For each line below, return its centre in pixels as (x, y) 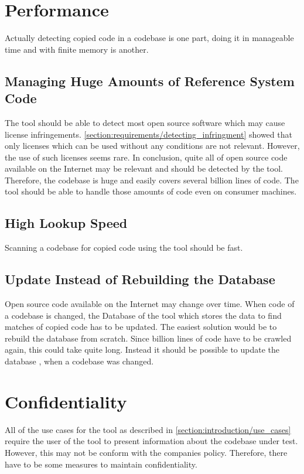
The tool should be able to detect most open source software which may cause (145, 122)
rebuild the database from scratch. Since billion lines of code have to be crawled (148, 338)
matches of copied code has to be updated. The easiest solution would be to (141, 327)
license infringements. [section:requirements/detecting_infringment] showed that (148, 134)
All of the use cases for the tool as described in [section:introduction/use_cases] (148, 429)
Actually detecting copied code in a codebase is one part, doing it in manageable (149, 38)
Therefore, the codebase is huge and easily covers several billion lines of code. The (152, 180)
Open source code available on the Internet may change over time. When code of (150, 304)
